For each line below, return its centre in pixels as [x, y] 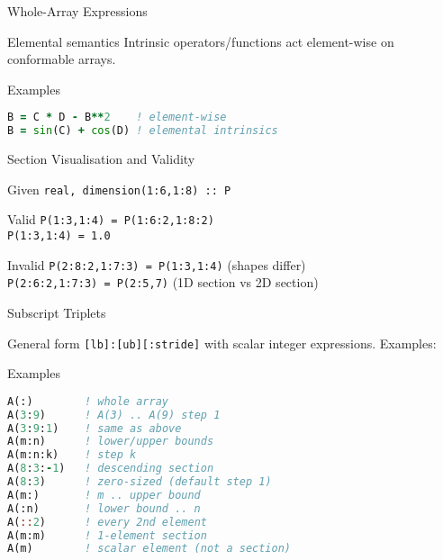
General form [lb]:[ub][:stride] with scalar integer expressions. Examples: [222, 343]
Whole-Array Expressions [77, 11]
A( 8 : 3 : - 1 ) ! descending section [111, 469]
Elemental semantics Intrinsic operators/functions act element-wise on [201, 41]
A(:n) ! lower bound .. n [104, 508]
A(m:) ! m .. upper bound [104, 495]
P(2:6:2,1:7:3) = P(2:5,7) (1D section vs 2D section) [163, 282]
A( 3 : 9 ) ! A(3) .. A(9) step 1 [114, 415]
